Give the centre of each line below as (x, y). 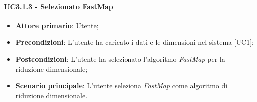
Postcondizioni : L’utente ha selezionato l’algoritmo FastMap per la (120, 58)
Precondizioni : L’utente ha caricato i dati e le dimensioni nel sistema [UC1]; (135, 42)
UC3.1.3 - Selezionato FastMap (59, 6)
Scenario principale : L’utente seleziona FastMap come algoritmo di (122, 85)
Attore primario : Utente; (57, 25)
